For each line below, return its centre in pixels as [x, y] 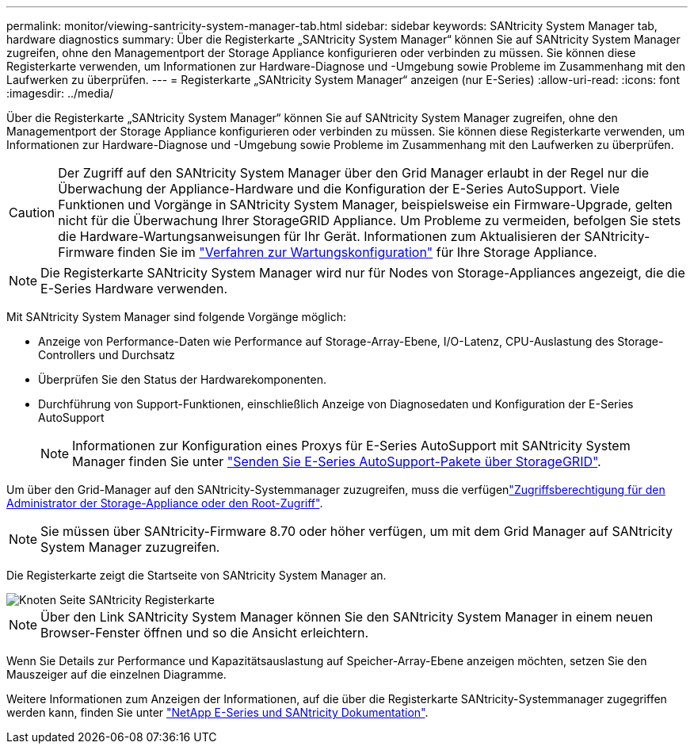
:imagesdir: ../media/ [60, 93]
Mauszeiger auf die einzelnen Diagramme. [116, 674]
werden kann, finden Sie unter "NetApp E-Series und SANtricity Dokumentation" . [217, 712]
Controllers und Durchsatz [107, 355]
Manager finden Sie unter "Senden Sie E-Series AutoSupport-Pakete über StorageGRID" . [337, 461]
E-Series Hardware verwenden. [134, 289]
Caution [32, 212]
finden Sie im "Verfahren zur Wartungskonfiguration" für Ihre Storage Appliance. [357, 252]
